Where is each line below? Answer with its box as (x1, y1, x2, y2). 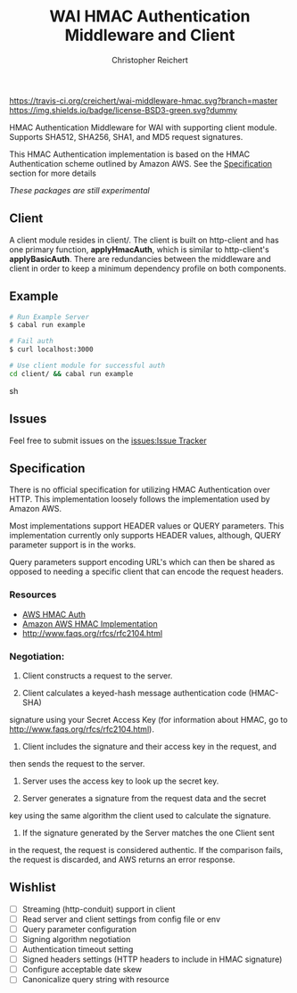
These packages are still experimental (9, 185, 150, 195)
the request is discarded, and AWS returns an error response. (9, 854, 235, 866)
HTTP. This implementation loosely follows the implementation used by (9, 494, 270, 505)
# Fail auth (9, 337, 54, 346)
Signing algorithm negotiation (21, 934, 131, 945)
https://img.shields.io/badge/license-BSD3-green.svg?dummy (9, 104, 238, 115)
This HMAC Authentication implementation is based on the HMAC (9, 149, 251, 160)
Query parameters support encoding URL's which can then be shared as (9, 557, 276, 568)
